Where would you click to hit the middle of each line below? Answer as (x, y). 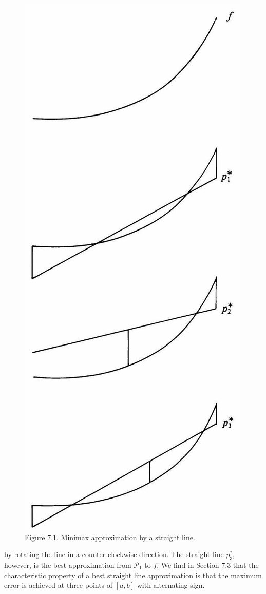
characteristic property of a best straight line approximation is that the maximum (133, 575)
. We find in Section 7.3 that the (208, 564)
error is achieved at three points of (59, 585)
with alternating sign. (171, 585)
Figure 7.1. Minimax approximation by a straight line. (110, 537)
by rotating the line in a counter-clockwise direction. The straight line (114, 554)
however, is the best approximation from (68, 564)
